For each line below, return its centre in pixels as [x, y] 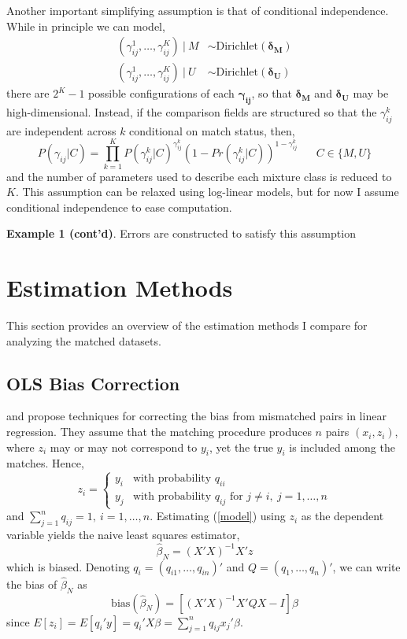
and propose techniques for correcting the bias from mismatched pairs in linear [196, 416]
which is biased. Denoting [68, 566]
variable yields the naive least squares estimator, [123, 534]
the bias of [32, 584]
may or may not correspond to [124, 447]
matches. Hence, [45, 463]
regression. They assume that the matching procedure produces [159, 432]
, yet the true [241, 447]
